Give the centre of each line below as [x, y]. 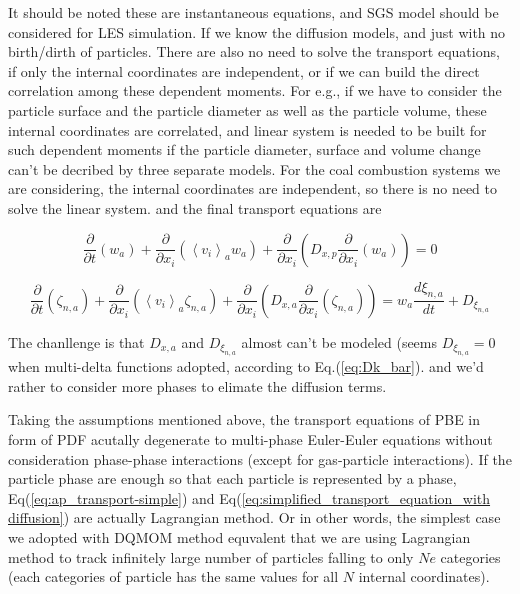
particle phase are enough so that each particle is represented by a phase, [232, 478]
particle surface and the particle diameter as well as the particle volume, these [247, 109]
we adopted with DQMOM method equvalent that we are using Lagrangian [239, 536]
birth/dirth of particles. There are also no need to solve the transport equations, [254, 51]
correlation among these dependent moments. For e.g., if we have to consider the [255, 90]
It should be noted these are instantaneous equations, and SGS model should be [253, 12]
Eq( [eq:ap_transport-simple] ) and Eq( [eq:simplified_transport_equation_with [249, 497]
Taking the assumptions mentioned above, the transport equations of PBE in [244, 419]
